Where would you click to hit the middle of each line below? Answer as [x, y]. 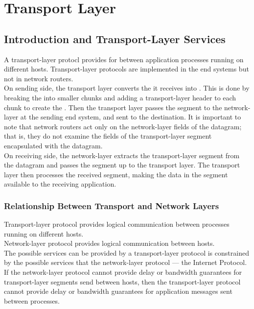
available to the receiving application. [60, 184]
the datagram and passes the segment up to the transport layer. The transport [122, 165]
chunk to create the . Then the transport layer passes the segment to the [113, 107]
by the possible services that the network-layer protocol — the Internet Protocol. [126, 262]
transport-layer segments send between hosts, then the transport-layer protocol [122, 281]
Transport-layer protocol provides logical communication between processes [117, 224]
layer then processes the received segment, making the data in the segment [116, 174]
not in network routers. [39, 78]
